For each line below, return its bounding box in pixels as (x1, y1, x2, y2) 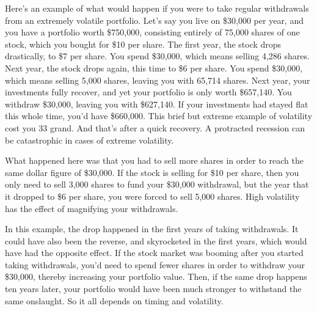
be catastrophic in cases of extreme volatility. (5, 133, 174, 146)
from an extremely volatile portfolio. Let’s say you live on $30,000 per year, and (5, 13, 304, 26)
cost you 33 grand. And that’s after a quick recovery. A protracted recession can (5, 121, 305, 134)
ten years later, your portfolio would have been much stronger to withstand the (5, 282, 302, 295)
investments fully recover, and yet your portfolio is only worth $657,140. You (5, 86, 292, 98)
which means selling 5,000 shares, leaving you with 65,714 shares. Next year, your (5, 73, 310, 86)
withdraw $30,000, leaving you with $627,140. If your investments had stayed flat (5, 97, 308, 110)
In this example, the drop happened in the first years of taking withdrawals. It (5, 222, 299, 235)
